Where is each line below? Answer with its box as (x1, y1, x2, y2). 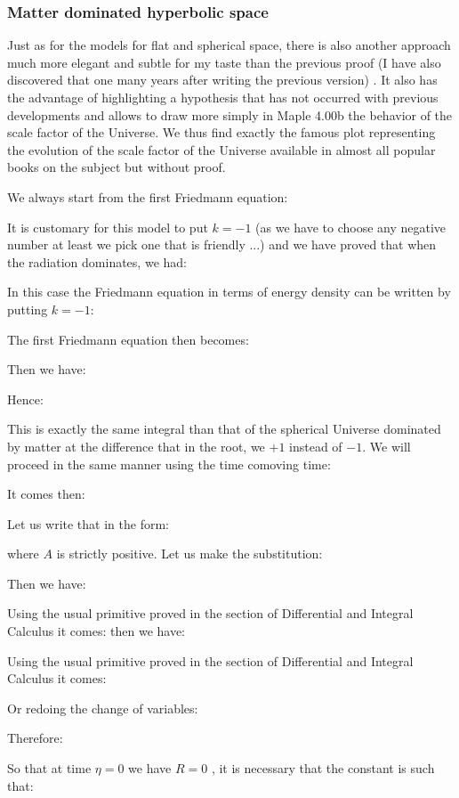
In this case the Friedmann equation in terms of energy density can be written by (7, 282, 451, 301)
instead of (289, 436, 342, 455)
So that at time (7, 759, 92, 778)
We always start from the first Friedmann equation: (7, 187, 288, 206)
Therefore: (7, 729, 63, 747)
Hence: (7, 389, 44, 408)
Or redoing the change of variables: (7, 698, 198, 717)
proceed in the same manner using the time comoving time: (7, 454, 331, 473)
